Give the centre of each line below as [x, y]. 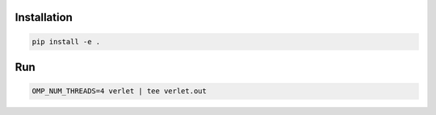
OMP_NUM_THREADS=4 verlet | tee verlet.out [119, 91]
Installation [44, 17]
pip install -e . [66, 41]
